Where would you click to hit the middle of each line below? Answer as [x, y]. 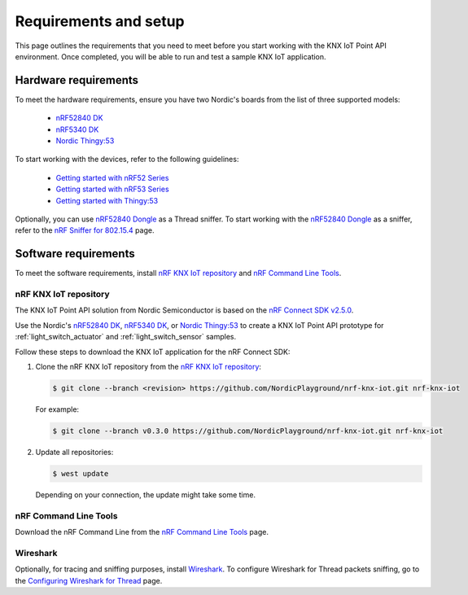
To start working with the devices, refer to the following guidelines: [127, 160]
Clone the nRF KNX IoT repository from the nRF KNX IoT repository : [149, 366]
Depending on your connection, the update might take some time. [146, 494]
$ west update [81, 473]
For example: [57, 409]
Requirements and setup [100, 21]
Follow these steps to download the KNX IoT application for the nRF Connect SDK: [153, 352]
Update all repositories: [74, 452]
